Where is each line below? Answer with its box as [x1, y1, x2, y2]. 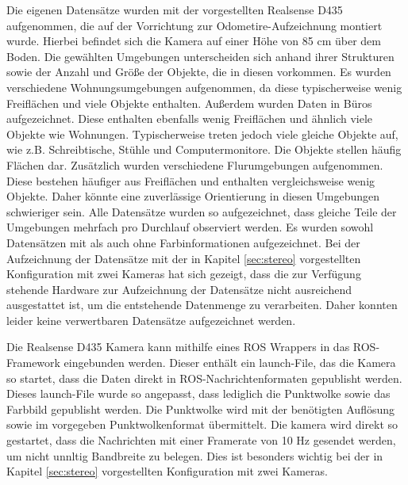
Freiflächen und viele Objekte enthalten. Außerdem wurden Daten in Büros [6, 94, 372, 111]
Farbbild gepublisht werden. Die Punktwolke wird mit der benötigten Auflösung [6, 400, 395, 417]
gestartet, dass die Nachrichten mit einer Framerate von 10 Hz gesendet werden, [6, 432, 396, 449]
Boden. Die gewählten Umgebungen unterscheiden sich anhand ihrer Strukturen [6, 48, 395, 64]
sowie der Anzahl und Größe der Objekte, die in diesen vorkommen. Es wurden [6, 63, 391, 80]
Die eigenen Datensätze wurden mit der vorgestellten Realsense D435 [6, 2, 343, 17]
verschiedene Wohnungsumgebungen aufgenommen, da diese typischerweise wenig [6, 78, 402, 95]
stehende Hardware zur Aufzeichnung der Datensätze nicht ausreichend [6, 281, 352, 297]
